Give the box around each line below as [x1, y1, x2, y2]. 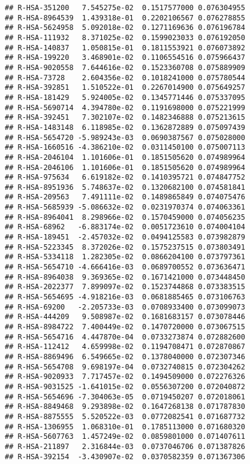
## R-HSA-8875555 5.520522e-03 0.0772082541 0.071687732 [5, 412, 245, 421]
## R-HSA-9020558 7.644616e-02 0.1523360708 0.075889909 [5, 63, 245, 72]
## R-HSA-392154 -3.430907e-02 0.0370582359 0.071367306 [5, 452, 245, 461]
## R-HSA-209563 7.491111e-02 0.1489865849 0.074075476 [5, 193, 245, 202]
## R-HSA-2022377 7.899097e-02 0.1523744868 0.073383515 [5, 283, 245, 292]
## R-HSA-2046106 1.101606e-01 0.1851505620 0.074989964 [5, 163, 245, 172]
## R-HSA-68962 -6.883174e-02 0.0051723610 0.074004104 [5, 223, 245, 232]
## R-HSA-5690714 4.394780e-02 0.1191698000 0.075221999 [5, 103, 245, 112]
